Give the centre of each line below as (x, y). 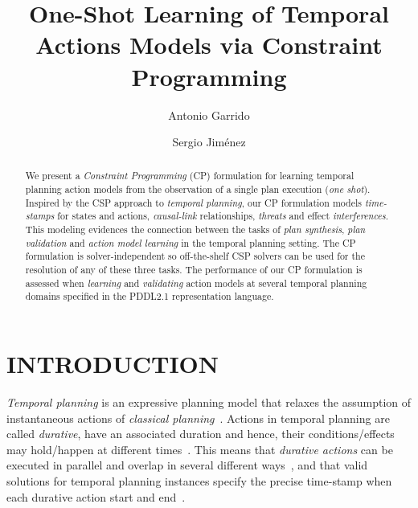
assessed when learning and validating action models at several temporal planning (196, 283)
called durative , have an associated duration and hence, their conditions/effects (201, 434)
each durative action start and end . (96, 496)
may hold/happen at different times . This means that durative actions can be (200, 449)
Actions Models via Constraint (209, 45)
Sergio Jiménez (209, 142)
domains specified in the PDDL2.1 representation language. (150, 296)
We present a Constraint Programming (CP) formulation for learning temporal (190, 176)
